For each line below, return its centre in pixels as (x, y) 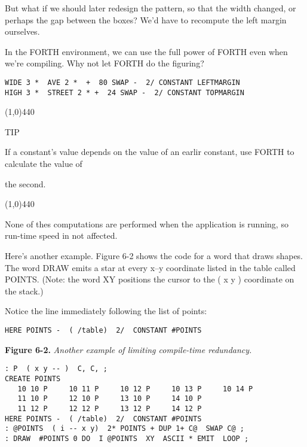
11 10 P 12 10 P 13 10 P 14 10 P (110, 399)
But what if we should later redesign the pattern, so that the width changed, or (151, 8)
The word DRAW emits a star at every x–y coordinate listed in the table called (150, 267)
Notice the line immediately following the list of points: (106, 311)
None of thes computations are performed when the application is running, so (147, 223)
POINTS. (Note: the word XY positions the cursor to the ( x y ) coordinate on (150, 279)
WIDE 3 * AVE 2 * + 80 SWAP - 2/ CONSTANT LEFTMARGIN (122, 82)
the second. (25, 183)
